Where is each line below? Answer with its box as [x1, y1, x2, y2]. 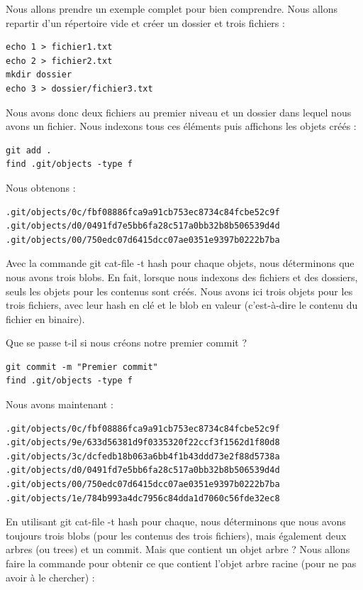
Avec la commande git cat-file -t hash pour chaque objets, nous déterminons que [6, 256, 354, 271]
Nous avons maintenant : [6, 397, 113, 412]
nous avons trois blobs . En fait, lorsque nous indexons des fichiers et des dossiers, [6, 269, 358, 284]
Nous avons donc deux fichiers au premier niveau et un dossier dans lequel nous [6, 104, 352, 119]
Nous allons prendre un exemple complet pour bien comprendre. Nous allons [6, 1, 337, 16]
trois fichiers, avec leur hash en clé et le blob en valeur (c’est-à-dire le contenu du [6, 297, 358, 312]
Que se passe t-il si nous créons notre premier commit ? [6, 335, 247, 350]
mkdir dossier [6, 70, 72, 80]
